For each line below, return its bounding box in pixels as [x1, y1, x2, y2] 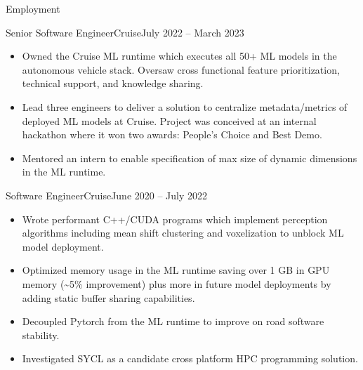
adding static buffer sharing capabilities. [22, 290, 195, 305]
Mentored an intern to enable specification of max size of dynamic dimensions [22, 150, 357, 165]
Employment [6, 1, 60, 15]
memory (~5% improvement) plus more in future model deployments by [22, 276, 331, 291]
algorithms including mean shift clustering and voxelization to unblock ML [22, 225, 344, 240]
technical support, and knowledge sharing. [22, 76, 204, 91]
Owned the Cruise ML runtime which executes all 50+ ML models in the [22, 48, 337, 63]
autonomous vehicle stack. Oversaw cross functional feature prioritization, [22, 62, 340, 77]
